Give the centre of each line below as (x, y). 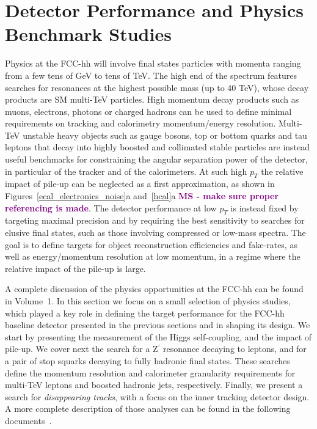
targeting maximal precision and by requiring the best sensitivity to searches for (155, 220)
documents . (28, 420)
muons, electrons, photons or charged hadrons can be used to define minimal (148, 111)
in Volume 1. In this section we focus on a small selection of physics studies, (148, 301)
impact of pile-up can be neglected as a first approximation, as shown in (140, 184)
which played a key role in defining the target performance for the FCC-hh (145, 313)
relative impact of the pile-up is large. (75, 268)
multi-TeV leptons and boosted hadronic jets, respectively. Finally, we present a (154, 385)
